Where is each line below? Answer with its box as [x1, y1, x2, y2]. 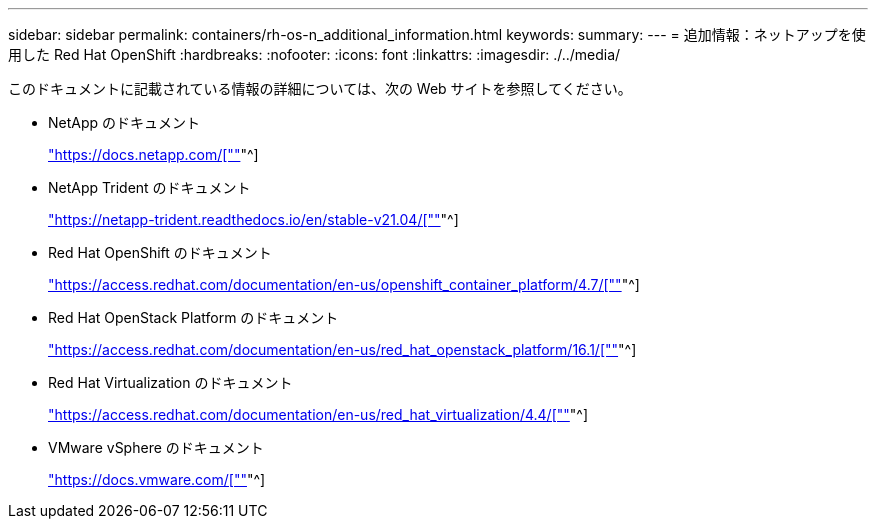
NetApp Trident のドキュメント [48, 179, 251, 196]
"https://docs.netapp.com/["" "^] [48, 146, 259, 163]
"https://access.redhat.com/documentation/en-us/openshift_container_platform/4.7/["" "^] [48, 276, 640, 293]
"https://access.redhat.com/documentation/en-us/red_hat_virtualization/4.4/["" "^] [48, 406, 589, 423]
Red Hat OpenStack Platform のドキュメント [48, 309, 339, 326]
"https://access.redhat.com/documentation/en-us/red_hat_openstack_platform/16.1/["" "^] [48, 341, 637, 358]
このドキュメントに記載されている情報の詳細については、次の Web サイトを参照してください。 [8, 80, 632, 97]
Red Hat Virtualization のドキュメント [48, 374, 293, 391]
